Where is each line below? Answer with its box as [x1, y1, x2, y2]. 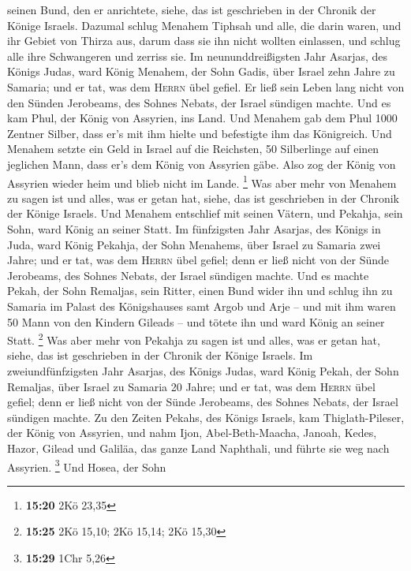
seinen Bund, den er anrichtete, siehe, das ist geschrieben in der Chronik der [7, 2, 376, 17]
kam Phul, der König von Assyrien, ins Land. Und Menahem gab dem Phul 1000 [7, 110, 398, 126]
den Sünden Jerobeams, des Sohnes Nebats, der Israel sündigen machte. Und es [7, 94, 391, 110]
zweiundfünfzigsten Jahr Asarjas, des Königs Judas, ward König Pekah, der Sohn [7, 362, 399, 379]
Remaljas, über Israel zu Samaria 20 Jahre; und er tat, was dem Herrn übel [7, 378, 376, 394]
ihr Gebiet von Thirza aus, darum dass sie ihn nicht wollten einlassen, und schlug [7, 32, 401, 49]
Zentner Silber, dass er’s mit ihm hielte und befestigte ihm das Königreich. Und [7, 125, 392, 141]
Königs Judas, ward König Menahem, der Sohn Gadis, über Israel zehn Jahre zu [7, 63, 395, 80]
